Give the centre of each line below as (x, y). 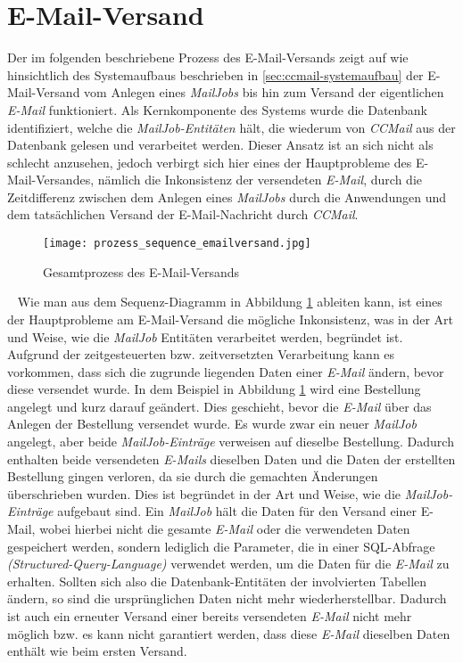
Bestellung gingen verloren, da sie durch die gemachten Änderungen (193, 476)
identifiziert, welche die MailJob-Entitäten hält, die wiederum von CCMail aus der (231, 127)
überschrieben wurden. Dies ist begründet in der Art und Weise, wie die (204, 493)
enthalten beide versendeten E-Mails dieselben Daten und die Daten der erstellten (231, 458)
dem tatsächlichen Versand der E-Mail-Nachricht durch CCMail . (183, 214)
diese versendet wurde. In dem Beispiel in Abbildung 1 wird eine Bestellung (214, 389)
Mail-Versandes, (51, 180)
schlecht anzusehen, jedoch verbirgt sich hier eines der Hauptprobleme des (210, 162)
